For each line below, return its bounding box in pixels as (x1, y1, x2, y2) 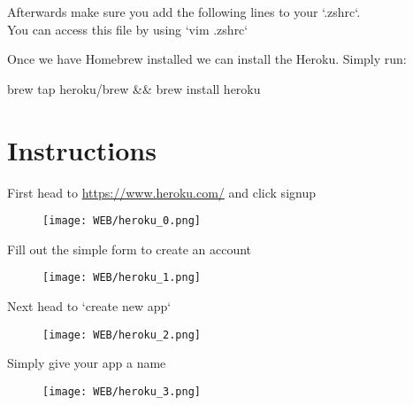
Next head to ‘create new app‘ (7, 297, 172, 315)
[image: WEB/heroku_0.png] (42, 214, 201, 228)
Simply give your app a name (7, 354, 166, 372)
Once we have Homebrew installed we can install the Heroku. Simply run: (7, 50, 407, 68)
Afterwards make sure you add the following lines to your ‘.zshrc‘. (7, 3, 361, 20)
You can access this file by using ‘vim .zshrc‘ (7, 19, 249, 38)
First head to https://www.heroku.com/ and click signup (7, 183, 316, 201)
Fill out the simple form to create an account (7, 239, 252, 258)
